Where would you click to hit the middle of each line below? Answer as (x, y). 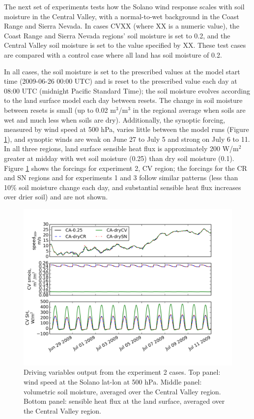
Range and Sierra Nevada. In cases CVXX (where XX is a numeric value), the (122, 26)
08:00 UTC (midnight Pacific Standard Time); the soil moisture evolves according (127, 90)
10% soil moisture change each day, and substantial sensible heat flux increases (123, 187)
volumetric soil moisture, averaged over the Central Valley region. (122, 391)
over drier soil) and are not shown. (56, 197)
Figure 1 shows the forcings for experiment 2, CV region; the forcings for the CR (126, 168)
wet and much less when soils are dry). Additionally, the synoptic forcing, (115, 119)
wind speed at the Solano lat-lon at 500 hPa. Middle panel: (113, 382)
